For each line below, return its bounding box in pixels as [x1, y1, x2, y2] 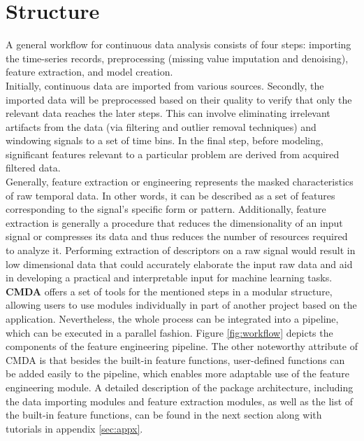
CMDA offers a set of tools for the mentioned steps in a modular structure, [6, 283, 333, 298]
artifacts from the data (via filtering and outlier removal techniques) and [6, 119, 316, 134]
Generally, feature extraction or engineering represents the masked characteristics [6, 174, 354, 189]
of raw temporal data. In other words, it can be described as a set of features [6, 188, 335, 202]
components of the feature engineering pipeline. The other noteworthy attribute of [6, 339, 358, 353]
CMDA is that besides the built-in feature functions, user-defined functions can [6, 352, 345, 367]
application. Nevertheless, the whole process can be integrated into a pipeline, [6, 311, 339, 325]
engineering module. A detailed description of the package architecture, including [6, 379, 354, 394]
